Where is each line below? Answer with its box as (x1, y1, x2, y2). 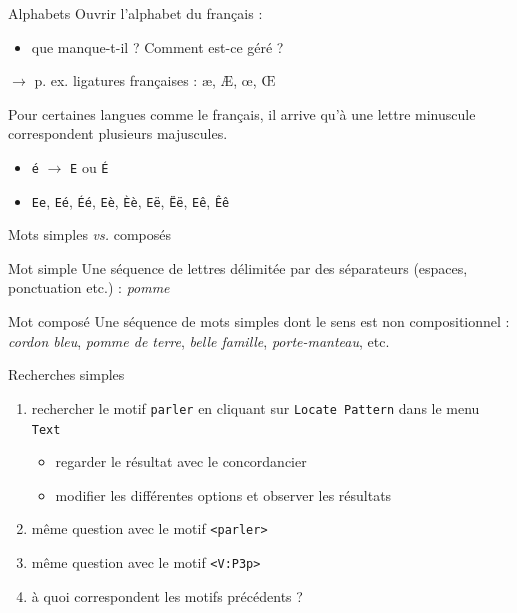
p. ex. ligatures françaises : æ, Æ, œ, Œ (34, 70, 276, 91)
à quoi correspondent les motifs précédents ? (31, 585, 303, 606)
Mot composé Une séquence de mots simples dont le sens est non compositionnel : (8, 311, 510, 332)
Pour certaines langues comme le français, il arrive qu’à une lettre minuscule (8, 103, 476, 124)
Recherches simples (8, 364, 125, 385)
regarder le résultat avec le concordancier (55, 451, 307, 472)
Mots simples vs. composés (8, 224, 172, 245)
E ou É (70, 156, 109, 177)
